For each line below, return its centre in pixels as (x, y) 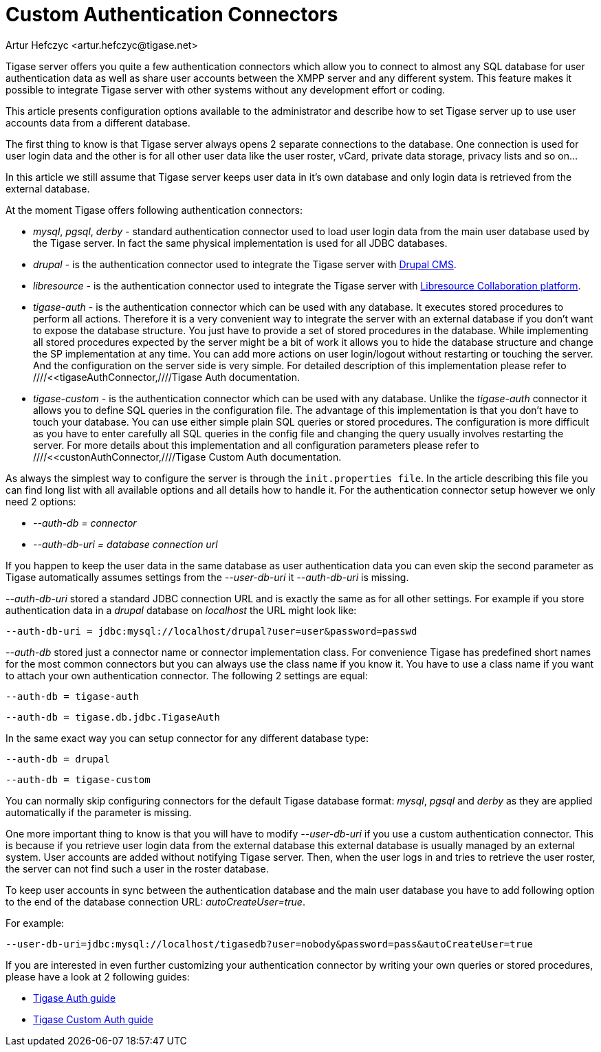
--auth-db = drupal (58, 759)
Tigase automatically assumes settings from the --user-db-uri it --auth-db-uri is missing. (207, 577)
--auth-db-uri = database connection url (125, 544)
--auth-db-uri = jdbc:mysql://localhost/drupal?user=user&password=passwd (211, 631)
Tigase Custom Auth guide (94, 1019)
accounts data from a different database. (98, 122)
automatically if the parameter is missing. (99, 812)
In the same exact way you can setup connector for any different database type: (187, 738)
